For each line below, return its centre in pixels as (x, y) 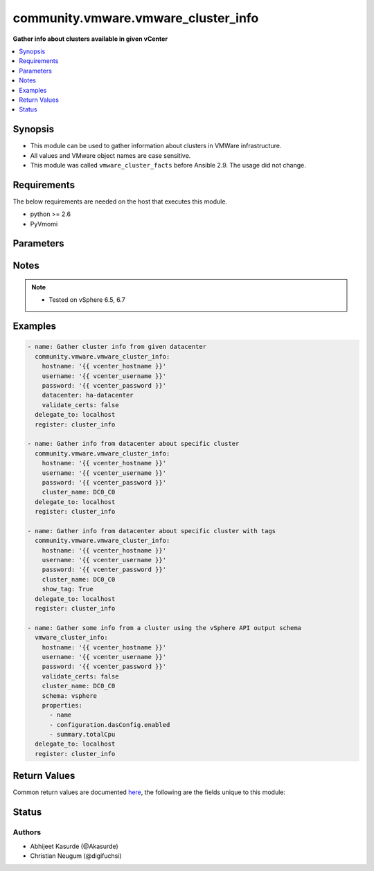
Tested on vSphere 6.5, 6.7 (87, 300)
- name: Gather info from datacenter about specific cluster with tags (152, 531)
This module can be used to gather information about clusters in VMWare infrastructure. (156, 146)
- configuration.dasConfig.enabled (110, 725)
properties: (62, 705)
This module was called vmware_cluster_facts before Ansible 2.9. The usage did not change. (168, 165)
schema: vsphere (69, 695)
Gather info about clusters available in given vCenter (90, 39)
